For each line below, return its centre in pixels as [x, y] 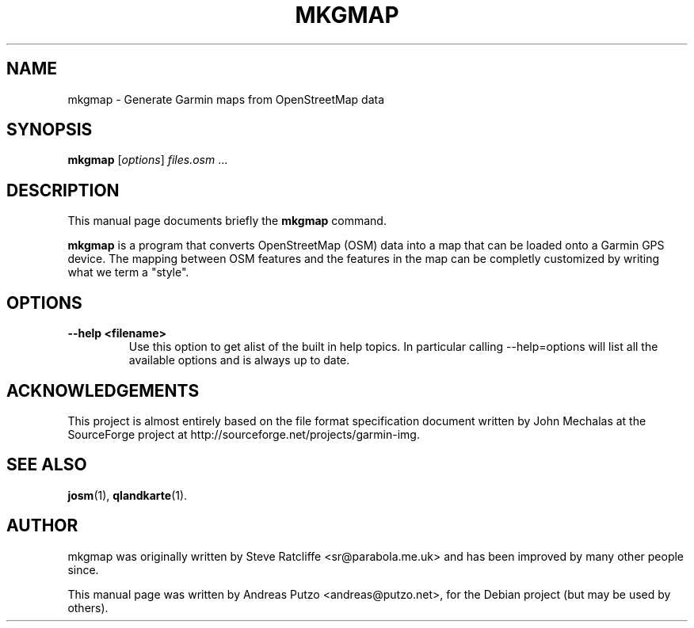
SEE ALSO [47, 465]
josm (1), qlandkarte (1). [128, 495]
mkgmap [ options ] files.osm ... [148, 160]
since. [83, 569]
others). [88, 607]
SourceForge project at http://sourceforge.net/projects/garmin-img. [244, 434]
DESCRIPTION [63, 190]
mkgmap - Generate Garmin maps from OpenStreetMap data [226, 99]
